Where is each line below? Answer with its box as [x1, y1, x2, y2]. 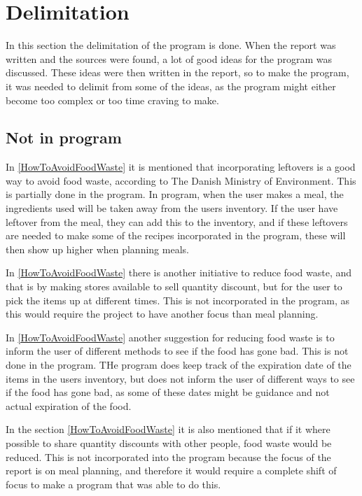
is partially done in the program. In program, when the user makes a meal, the [6, 187, 344, 201]
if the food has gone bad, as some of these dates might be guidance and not [6, 385, 330, 399]
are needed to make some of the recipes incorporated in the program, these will [6, 228, 346, 243]
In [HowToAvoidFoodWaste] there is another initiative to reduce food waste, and [6, 265, 352, 280]
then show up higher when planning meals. [6, 241, 189, 256]
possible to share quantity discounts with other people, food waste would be [6, 435, 332, 450]
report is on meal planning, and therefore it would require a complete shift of [6, 463, 337, 478]
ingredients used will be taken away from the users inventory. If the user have [6, 201, 338, 215]
